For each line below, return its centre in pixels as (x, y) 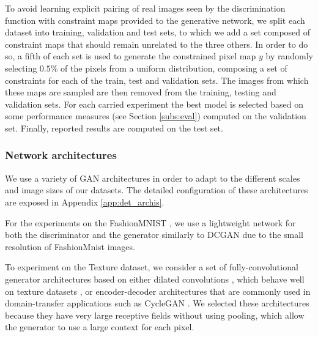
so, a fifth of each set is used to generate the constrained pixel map (131, 56)
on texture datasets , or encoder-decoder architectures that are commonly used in (158, 291)
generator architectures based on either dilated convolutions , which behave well (155, 279)
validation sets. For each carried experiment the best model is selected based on (154, 104)
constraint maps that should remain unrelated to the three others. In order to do (157, 44)
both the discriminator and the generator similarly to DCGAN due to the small (154, 235)
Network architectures (61, 155)
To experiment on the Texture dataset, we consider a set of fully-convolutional (152, 267)
